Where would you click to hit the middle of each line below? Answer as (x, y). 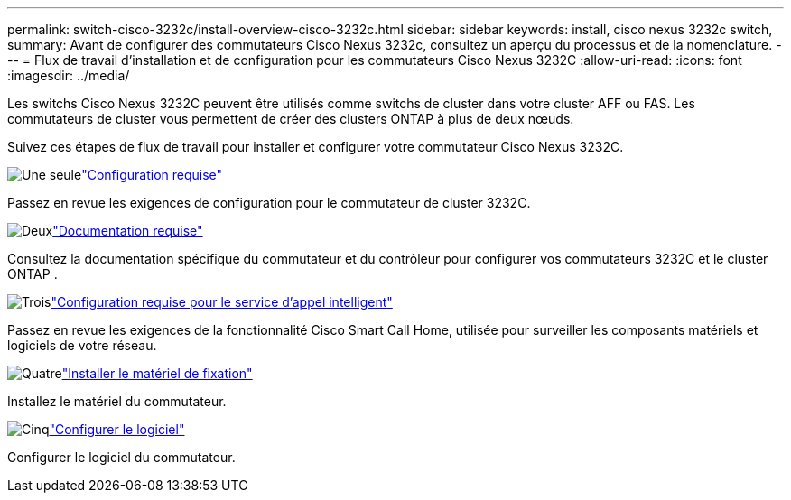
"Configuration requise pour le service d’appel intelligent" (222, 302)
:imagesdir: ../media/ (69, 75)
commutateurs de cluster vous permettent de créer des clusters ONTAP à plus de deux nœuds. (291, 119)
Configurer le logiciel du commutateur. (121, 457)
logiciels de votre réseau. (82, 345)
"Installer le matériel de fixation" (157, 373)
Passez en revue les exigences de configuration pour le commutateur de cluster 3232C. (269, 203)
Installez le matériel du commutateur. (117, 401)
